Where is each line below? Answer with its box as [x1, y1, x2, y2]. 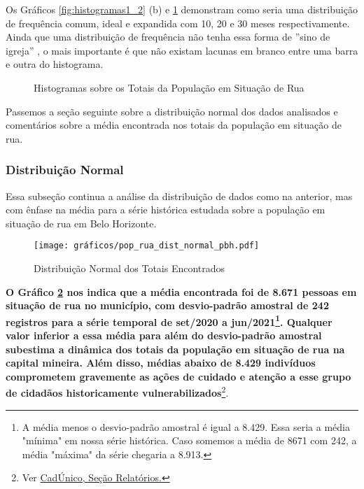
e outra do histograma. [6, 57, 104, 71]
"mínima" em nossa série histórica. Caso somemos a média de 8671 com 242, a [22, 433, 357, 448]
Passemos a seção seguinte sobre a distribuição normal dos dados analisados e [6, 104, 338, 118]
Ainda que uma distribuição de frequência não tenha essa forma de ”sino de [6, 29, 330, 44]
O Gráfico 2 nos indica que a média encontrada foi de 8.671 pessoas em [6, 284, 357, 299]
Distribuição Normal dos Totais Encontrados [34, 261, 225, 275]
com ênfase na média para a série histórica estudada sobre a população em [6, 202, 325, 217]
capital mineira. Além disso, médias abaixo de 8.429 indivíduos [6, 355, 316, 370]
